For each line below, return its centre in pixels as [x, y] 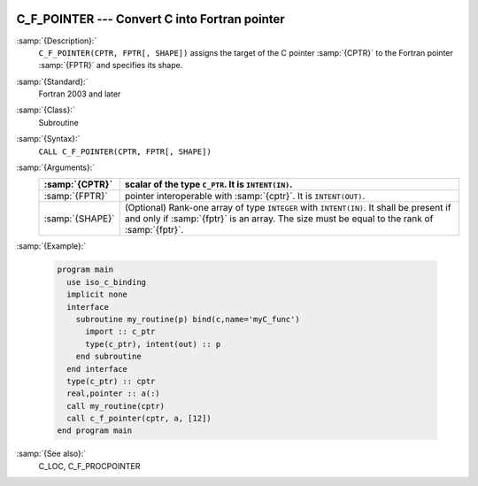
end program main [95, 431]
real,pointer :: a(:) [114, 393]
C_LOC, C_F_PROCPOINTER [89, 466]
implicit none [97, 295]
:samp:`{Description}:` [57, 41]
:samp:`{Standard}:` [52, 81]
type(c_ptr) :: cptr [111, 381]
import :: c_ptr [120, 332]
